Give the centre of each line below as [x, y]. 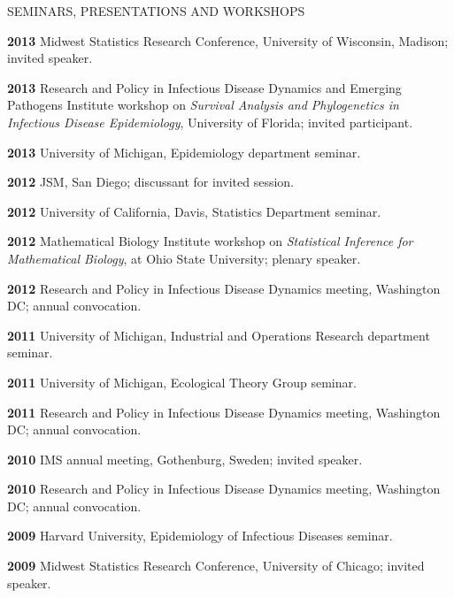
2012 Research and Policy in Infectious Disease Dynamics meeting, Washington [224, 288]
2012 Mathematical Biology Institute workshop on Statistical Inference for [210, 241]
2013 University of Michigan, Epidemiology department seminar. [184, 152]
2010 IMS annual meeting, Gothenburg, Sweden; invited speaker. [185, 459]
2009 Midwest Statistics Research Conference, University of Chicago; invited [216, 566]
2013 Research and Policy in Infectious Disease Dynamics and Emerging [204, 87]
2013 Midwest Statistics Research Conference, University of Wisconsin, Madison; [228, 40]
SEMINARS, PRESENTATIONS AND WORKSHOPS [156, 11]
